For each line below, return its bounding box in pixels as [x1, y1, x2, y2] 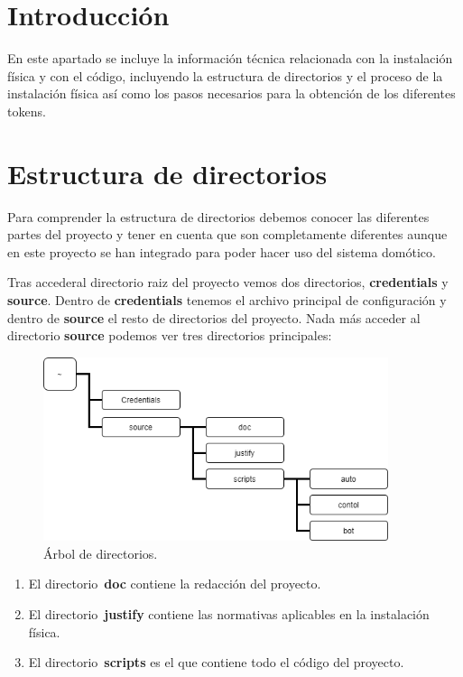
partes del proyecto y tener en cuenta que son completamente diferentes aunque [7, 225, 448, 244]
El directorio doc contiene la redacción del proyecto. [28, 574, 321, 593]
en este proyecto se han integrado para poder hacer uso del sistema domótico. [7, 242, 436, 261]
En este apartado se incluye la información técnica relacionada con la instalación [7, 49, 453, 68]
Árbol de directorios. [43, 543, 158, 562]
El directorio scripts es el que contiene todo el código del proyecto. [28, 653, 404, 672]
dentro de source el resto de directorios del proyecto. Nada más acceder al [7, 308, 421, 327]
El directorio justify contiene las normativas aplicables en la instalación [28, 604, 430, 623]
